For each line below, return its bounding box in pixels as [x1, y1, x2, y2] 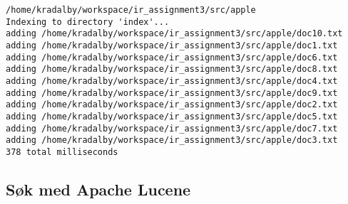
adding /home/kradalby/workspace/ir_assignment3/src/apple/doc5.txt [6, 111, 338, 122]
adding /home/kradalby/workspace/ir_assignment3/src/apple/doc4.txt [6, 75, 338, 86]
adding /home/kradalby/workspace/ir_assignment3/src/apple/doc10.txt [6, 28, 343, 39]
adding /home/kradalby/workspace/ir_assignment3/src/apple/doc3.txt [6, 135, 338, 146]
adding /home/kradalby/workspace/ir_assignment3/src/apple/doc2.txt [6, 100, 338, 110]
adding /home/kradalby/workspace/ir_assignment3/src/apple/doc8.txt [6, 64, 338, 75]
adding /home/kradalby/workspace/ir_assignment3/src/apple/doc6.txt [6, 52, 338, 63]
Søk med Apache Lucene [6, 178, 191, 200]
